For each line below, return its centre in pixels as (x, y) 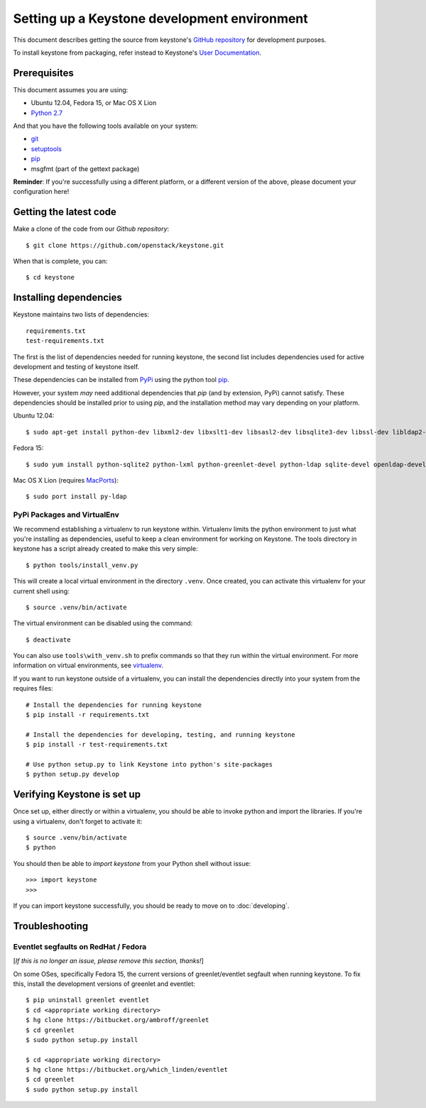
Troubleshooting (51, 926)
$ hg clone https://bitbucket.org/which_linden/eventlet (127, 1070)
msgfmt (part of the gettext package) (85, 169)
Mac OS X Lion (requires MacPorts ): (66, 481)
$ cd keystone (50, 278)
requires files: (33, 689)
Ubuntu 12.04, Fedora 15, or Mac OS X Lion (94, 103)
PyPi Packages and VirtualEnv (66, 515)
